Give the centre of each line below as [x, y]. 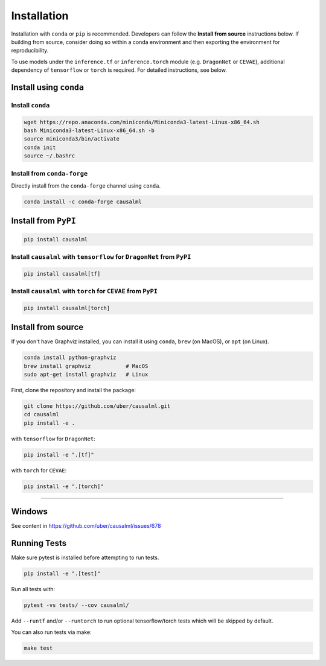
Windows [29, 512]
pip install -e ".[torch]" [64, 486]
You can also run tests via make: [51, 632]
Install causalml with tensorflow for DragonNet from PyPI [101, 256]
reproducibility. [30, 51]
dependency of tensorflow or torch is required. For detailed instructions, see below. [119, 70]
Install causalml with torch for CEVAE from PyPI [85, 291]
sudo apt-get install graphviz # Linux [86, 375]
